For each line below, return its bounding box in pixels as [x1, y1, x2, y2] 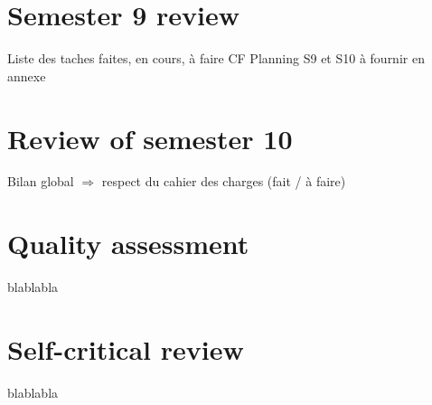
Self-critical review [7, 330, 244, 367]
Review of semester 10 [7, 119, 293, 156]
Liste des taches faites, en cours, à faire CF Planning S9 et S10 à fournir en [7, 49, 425, 68]
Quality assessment [7, 225, 249, 262]
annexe [7, 66, 46, 85]
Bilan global [7, 172, 74, 191]
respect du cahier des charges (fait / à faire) [101, 172, 346, 191]
